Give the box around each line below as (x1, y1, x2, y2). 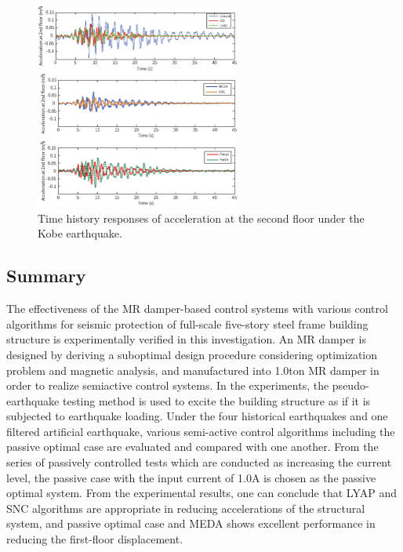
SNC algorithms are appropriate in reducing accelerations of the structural (6, 499, 365, 516)
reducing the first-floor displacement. (6, 531, 183, 547)
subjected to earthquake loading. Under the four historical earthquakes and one (6, 408, 388, 424)
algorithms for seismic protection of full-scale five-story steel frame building (6, 315, 369, 332)
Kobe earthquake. (38, 225, 122, 241)
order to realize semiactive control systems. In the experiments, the (6, 377, 329, 394)
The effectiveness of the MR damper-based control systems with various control (6, 300, 388, 317)
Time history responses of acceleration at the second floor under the (38, 209, 365, 226)
